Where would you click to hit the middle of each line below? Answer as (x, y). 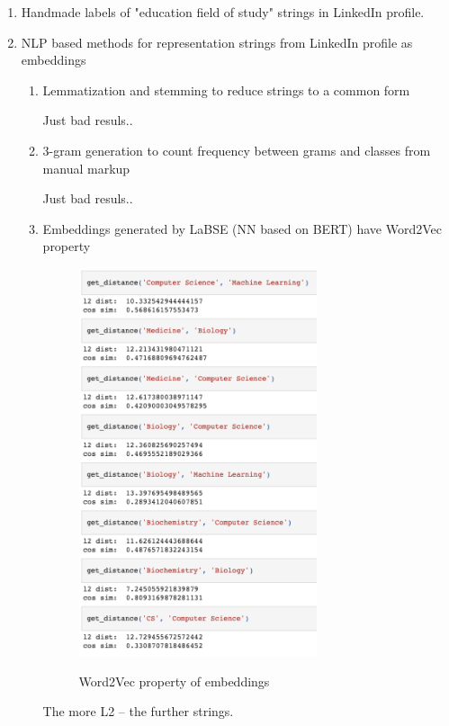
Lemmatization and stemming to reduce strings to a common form (226, 90)
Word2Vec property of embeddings (174, 681)
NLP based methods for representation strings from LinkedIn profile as (217, 42)
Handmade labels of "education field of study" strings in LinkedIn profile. (223, 12)
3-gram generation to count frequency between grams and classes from (237, 150)
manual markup (86, 168)
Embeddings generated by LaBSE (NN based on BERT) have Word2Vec (242, 228)
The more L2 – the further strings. (138, 711)
